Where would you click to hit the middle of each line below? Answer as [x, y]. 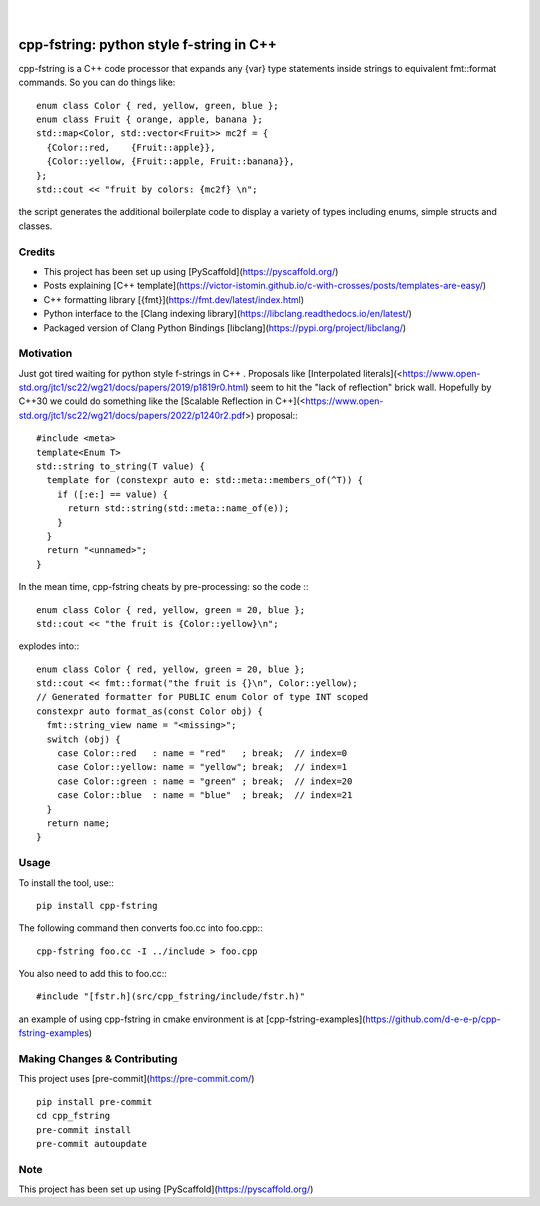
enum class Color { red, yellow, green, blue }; [157, 105]
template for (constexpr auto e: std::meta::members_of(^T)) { [205, 480]
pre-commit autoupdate [92, 1143]
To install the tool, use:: [66, 882]
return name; [78, 823]
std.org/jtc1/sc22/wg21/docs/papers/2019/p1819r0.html [132, 387]
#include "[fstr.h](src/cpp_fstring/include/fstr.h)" [170, 996]
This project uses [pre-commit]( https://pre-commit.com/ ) [136, 1079]
